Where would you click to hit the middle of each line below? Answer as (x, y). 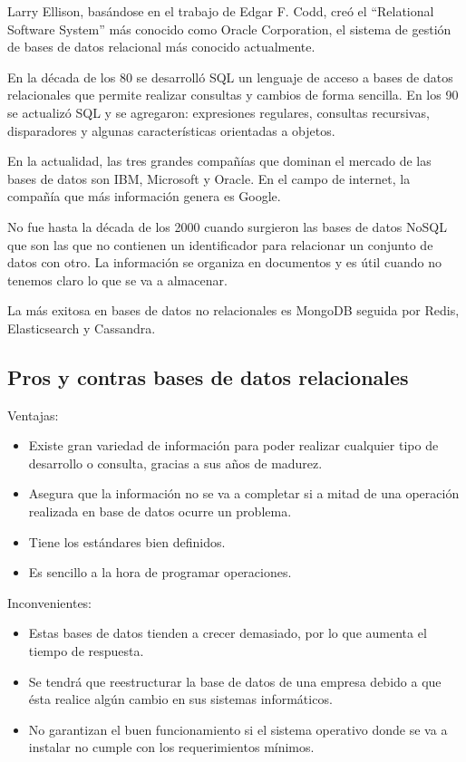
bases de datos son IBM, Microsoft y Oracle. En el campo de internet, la (209, 178)
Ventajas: (33, 415)
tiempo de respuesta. (86, 651)
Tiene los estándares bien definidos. (127, 541)
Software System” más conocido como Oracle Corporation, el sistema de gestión (229, 29)
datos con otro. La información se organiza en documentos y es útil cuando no (224, 262)
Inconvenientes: (50, 602)
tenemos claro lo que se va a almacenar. (117, 280)
